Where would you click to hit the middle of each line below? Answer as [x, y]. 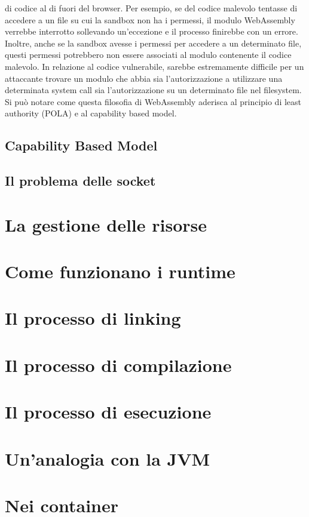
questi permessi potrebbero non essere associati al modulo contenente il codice [148, 55]
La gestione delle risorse [106, 224]
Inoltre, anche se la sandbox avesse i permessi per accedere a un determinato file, [153, 43]
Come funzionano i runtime [120, 271]
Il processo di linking [93, 318]
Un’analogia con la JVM [108, 458]
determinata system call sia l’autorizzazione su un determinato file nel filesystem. [153, 90]
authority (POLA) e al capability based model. [91, 113]
